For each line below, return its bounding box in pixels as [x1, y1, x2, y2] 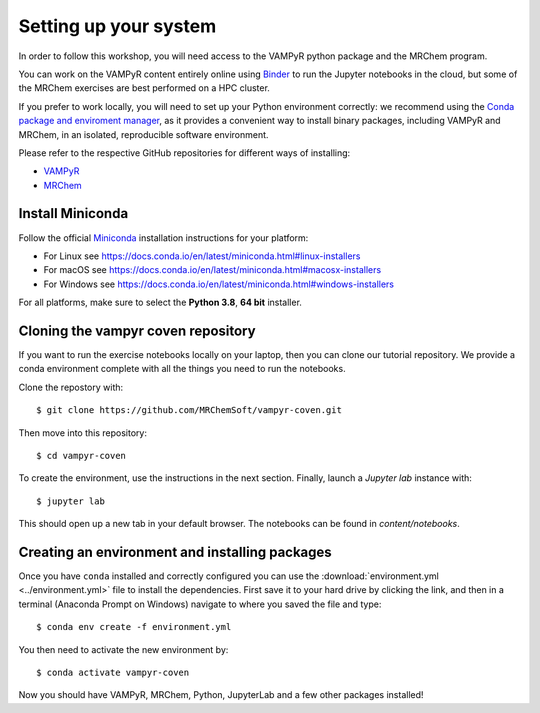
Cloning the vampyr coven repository [18, 322, 256, 339]
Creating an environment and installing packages [18, 543, 332, 560]
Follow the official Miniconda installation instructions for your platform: [18, 231, 309, 244]
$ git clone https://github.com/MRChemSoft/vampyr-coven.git [36, 405, 342, 416]
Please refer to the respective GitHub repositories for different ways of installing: [18, 146, 351, 159]
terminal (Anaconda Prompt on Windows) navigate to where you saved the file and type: [18, 598, 382, 610]
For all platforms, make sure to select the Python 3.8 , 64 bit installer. [18, 296, 302, 309]
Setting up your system [18, 15, 217, 37]
